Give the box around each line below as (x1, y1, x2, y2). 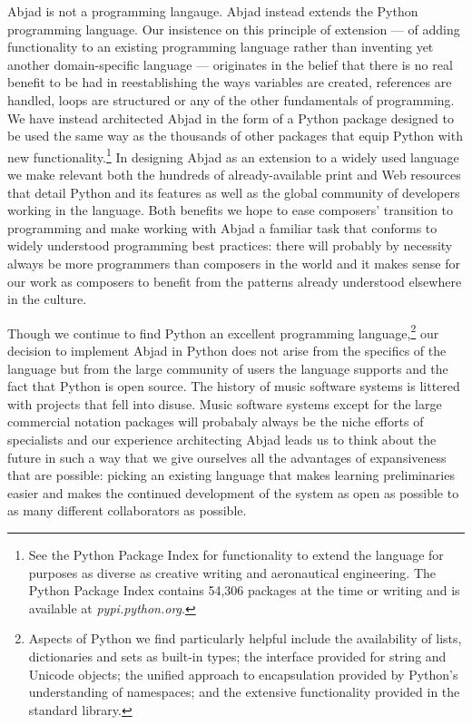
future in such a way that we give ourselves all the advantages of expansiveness (7, 447, 447, 466)
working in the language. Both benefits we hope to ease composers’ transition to (7, 201, 454, 220)
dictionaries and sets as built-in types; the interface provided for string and (28, 646, 447, 665)
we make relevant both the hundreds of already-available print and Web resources (7, 165, 461, 183)
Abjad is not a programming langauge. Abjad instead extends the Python (7, 2, 418, 20)
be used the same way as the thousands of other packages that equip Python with (7, 126, 463, 145)
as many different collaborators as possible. (7, 501, 247, 520)
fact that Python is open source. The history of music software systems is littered (7, 377, 460, 396)
